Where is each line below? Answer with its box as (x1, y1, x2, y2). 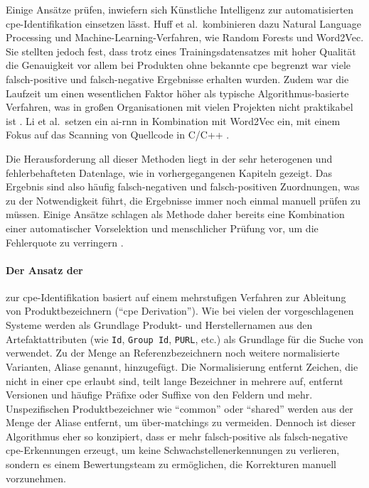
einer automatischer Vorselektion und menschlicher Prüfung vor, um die (6, 220, 319, 235)
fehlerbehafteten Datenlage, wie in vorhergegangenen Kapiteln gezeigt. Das (6, 165, 333, 180)
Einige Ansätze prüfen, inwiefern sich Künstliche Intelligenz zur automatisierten (6, 2, 354, 16)
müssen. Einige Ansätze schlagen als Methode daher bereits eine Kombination (6, 207, 345, 222)
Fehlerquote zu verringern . (6, 234, 124, 249)
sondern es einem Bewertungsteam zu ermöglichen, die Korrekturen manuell (6, 457, 336, 472)
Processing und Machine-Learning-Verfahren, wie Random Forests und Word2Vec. (6, 30, 364, 45)
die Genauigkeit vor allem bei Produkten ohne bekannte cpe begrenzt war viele (6, 58, 351, 72)
